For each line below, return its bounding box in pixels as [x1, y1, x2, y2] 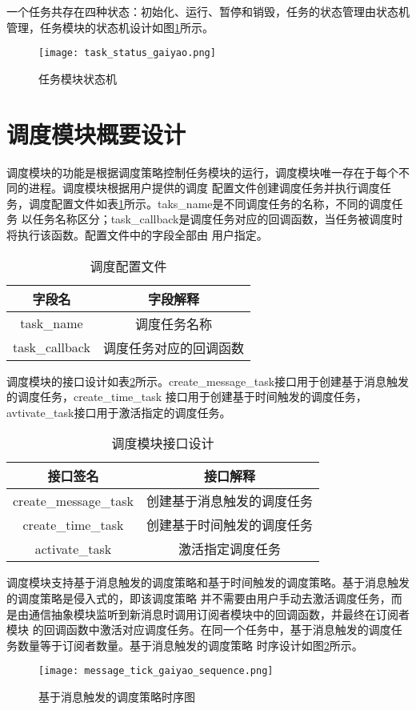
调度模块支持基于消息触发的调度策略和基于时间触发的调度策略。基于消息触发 [6, 574, 410, 591]
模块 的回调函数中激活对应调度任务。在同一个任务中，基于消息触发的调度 [6, 621, 391, 638]
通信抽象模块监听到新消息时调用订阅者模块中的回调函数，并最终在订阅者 [28, 605, 410, 622]
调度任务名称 [134, 314, 212, 333]
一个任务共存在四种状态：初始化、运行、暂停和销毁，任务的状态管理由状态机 [6, 3, 410, 19]
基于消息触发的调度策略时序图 [38, 688, 195, 704]
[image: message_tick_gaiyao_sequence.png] [38, 665, 274, 677]
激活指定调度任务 [178, 540, 281, 559]
